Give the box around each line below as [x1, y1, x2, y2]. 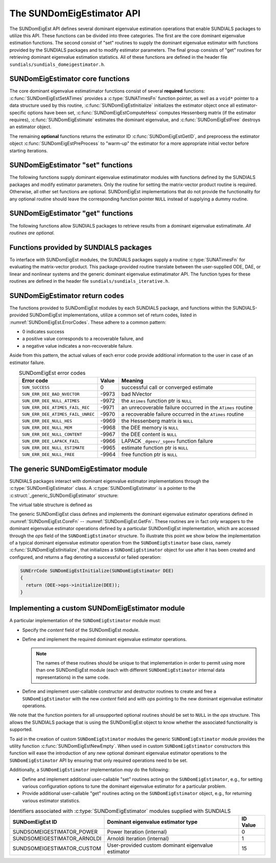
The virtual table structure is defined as [9, 502, 93, 508]
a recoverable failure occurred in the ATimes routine [121, 411, 244, 418]
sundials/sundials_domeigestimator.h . [9, 61, 106, 67]
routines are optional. [9, 230, 55, 236]
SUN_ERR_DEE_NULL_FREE [21, 451, 75, 457]
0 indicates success [22, 329, 64, 335]
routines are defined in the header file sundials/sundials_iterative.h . [9, 278, 170, 284]
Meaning [121, 377, 144, 384]
